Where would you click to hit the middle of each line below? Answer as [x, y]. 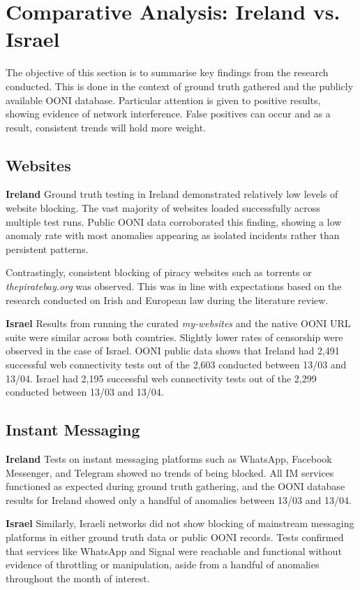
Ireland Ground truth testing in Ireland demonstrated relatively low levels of [172, 194]
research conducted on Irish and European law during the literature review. [167, 300]
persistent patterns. [47, 249]
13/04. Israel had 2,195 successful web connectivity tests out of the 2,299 [161, 378]
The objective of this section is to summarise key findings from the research [167, 72]
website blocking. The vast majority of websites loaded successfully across [163, 208]
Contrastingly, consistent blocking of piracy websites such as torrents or [159, 272]
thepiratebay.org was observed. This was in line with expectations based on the [174, 286]
